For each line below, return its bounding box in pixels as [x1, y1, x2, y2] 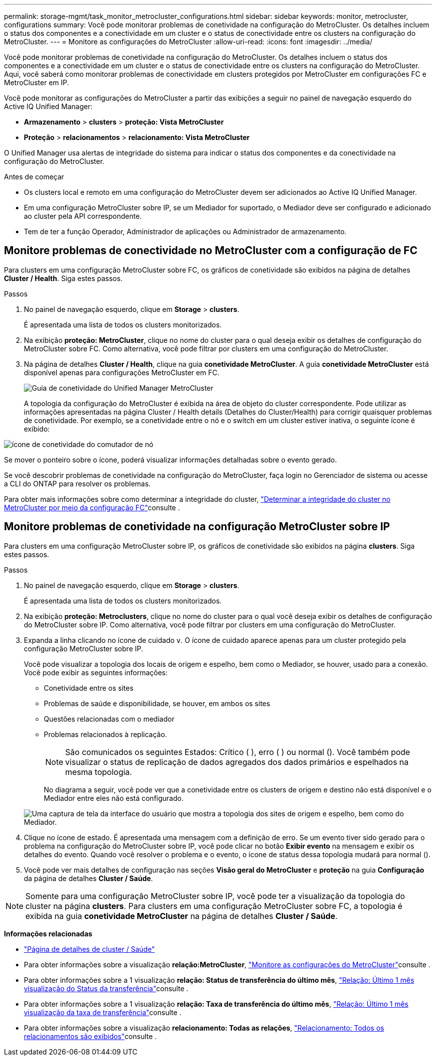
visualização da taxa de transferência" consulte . [24, 1008, 182, 1017]
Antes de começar [4, 172, 64, 181]
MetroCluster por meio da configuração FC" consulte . [4, 503, 180, 512]
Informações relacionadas [4, 929, 93, 938]
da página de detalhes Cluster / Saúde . [24, 874, 153, 883]
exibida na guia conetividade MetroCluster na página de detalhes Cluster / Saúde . [25, 910, 338, 921]
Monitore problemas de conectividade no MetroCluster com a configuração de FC [4, 244, 418, 257]
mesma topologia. [65, 766, 132, 777]
